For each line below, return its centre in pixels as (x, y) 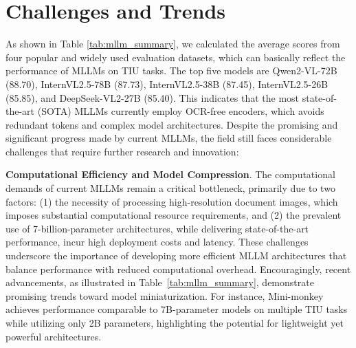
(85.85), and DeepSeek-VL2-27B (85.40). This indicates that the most (153, 97)
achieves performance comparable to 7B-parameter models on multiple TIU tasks (177, 309)
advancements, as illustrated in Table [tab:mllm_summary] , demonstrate (160, 282)
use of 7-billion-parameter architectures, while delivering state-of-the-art (157, 228)
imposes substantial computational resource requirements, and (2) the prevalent (174, 215)
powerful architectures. (54, 336)
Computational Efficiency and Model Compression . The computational (170, 174)
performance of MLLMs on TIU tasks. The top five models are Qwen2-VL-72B (171, 70)
